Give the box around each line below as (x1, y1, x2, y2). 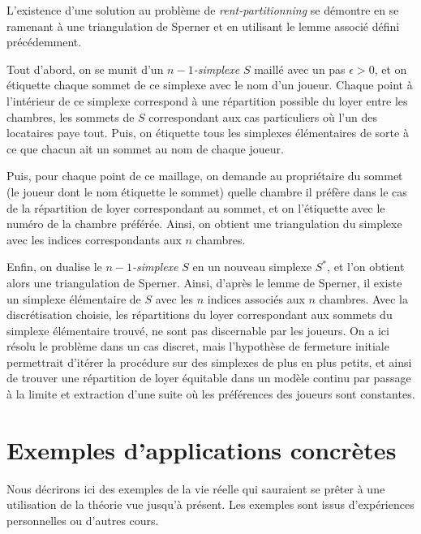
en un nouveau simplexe (192, 258, 312, 275)
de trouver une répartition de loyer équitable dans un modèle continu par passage (6, 369, 411, 386)
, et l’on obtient (327, 258, 405, 275)
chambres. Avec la (319, 290, 408, 307)
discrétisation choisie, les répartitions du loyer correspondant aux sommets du (6, 306, 393, 323)
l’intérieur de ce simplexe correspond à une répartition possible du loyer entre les (6, 92, 408, 109)
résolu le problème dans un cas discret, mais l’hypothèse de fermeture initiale (6, 338, 389, 355)
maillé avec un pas (254, 60, 346, 77)
